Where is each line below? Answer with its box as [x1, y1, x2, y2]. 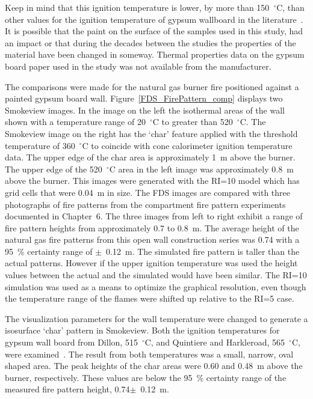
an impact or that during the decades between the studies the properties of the [5, 36, 296, 49]
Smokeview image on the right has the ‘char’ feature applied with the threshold [5, 127, 298, 139]
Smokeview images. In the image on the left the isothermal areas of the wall [5, 103, 285, 116]
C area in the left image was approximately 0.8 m [109, 162, 294, 175]
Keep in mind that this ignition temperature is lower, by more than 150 [5, 1, 270, 13]
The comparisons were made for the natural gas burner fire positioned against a [5, 80, 299, 93]
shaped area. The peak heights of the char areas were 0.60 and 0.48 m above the [5, 359, 303, 372]
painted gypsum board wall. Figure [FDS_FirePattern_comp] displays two [5, 92, 283, 105]
